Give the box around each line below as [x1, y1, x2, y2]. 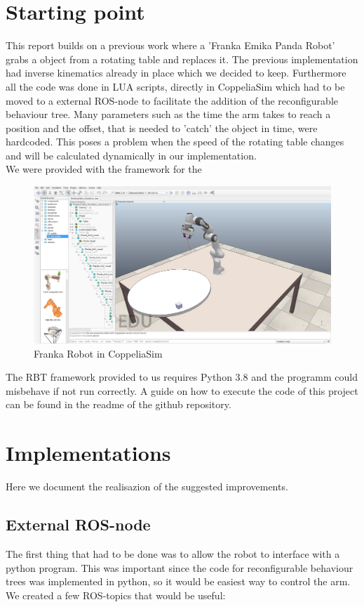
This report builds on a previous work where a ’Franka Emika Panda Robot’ [6, 38, 335, 53]
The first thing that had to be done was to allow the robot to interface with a [6, 546, 340, 561]
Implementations [6, 438, 171, 467]
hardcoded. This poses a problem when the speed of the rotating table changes [6, 134, 344, 149]
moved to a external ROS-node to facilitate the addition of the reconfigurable [6, 93, 338, 107]
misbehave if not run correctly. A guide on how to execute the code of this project [6, 383, 358, 398]
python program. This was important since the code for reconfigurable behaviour [6, 560, 353, 575]
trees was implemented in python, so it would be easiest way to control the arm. [6, 574, 351, 589]
